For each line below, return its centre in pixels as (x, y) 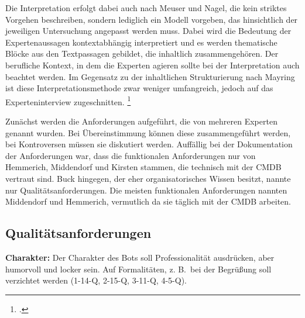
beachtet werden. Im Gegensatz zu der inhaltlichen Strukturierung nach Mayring (150, 76)
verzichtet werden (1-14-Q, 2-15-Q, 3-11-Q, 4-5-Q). (96, 280)
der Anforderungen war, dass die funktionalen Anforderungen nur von (131, 155)
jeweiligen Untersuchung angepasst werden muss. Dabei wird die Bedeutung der (148, 31)
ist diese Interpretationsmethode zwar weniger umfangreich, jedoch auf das (139, 88)
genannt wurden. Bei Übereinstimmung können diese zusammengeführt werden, (148, 132)
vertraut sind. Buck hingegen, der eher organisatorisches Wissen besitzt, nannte (148, 178)
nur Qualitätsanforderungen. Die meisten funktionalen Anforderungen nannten (146, 190)
